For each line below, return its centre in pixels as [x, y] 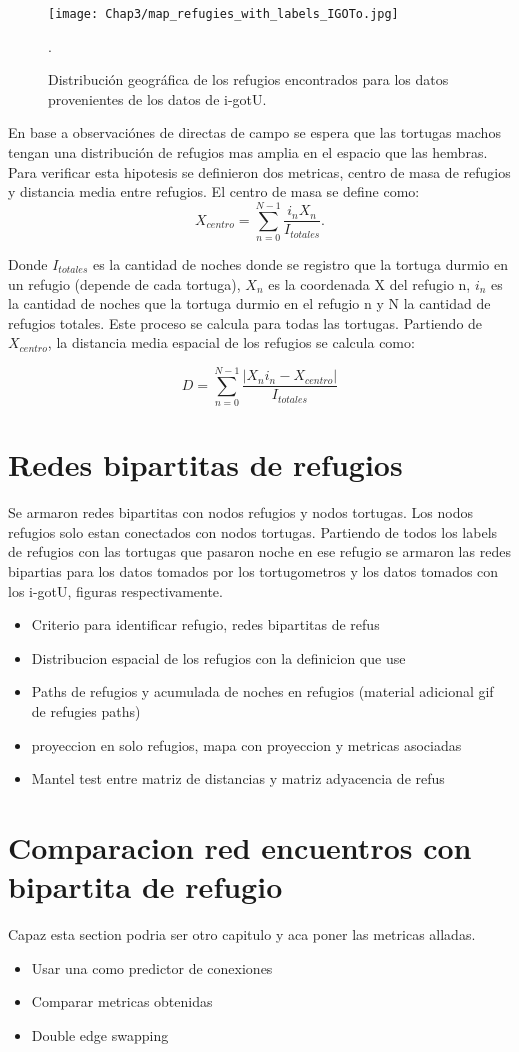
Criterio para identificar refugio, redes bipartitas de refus [205, 624]
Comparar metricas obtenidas [122, 1001]
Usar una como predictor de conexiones [152, 967]
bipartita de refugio [145, 886]
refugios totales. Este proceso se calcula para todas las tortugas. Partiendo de [245, 322]
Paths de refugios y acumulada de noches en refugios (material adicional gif [262, 691]
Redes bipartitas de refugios [205, 464]
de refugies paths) [86, 710]
